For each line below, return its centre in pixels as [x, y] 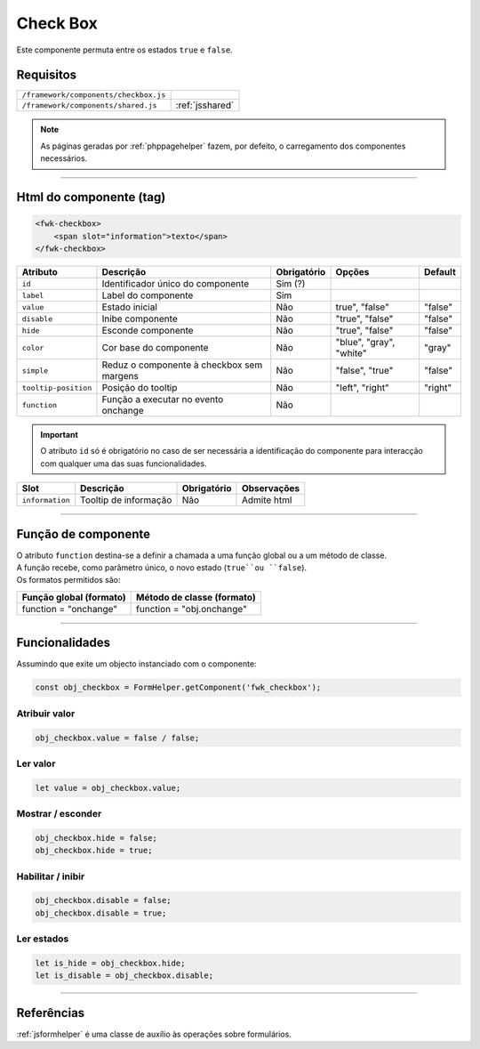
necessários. [64, 158]
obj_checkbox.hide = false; [96, 838]
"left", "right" [363, 387]
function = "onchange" [70, 609]
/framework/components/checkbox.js [94, 95]
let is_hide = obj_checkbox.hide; [110, 963]
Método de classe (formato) [196, 597]
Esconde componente [148, 331]
